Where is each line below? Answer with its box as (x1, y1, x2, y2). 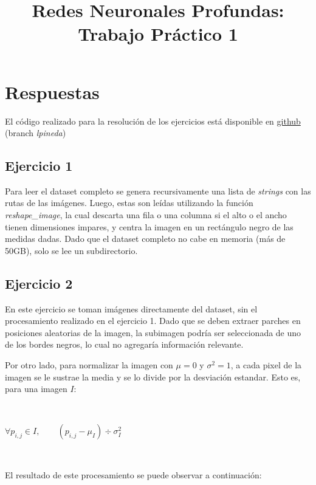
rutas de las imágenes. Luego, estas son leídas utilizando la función (5, 196, 253, 209)
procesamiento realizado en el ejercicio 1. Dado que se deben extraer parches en (5, 314, 301, 327)
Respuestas (5, 79, 100, 104)
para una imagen (5, 382, 67, 395)
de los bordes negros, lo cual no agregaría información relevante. (5, 338, 244, 351)
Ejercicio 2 (5, 273, 73, 292)
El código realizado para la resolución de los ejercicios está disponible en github (5, 114, 301, 127)
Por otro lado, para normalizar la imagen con (5, 359, 173, 371)
